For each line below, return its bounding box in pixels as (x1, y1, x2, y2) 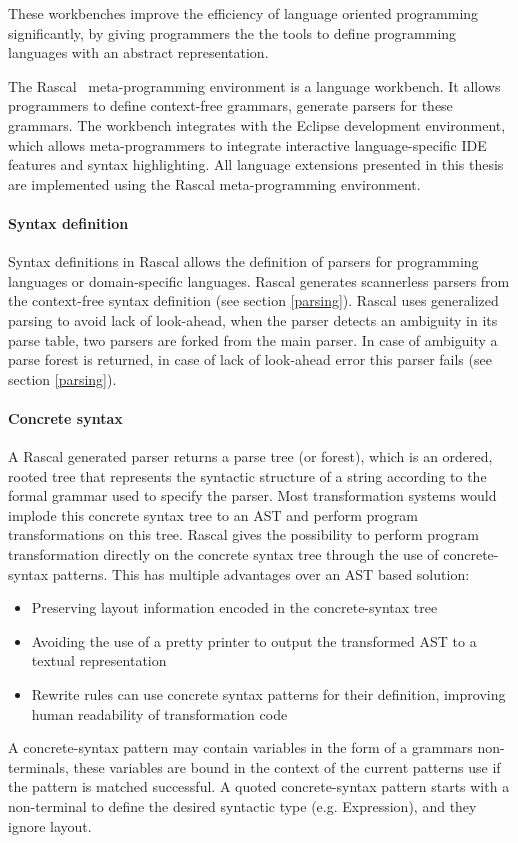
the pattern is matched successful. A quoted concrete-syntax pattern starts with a (8, 776, 510, 797)
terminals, (8, 756, 69, 777)
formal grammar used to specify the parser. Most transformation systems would (8, 485, 497, 506)
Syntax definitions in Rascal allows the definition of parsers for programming (8, 251, 479, 272)
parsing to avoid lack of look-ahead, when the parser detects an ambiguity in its (8, 309, 498, 330)
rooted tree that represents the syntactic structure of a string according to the (8, 465, 487, 486)
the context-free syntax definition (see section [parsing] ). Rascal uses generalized (8, 290, 499, 311)
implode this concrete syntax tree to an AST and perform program (8, 504, 418, 525)
